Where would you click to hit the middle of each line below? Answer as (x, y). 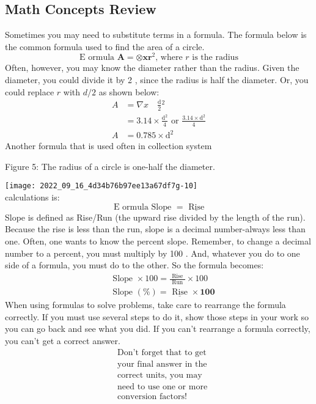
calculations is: (32, 196)
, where (169, 58)
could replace (30, 91)
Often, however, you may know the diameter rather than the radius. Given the (152, 68)
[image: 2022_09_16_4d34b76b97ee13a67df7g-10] (101, 186)
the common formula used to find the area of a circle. (105, 46)
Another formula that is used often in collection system (108, 146)
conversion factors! (152, 396)
